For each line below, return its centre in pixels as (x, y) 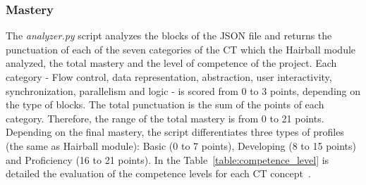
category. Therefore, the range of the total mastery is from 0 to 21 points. (165, 118)
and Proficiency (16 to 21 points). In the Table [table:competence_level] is (167, 159)
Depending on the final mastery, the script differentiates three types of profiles (175, 132)
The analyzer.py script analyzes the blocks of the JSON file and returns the (169, 36)
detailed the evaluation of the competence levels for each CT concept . (158, 173)
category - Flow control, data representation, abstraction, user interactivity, (169, 77)
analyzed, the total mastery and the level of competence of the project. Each (171, 63)
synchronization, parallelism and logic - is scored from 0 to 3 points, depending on (183, 90)
